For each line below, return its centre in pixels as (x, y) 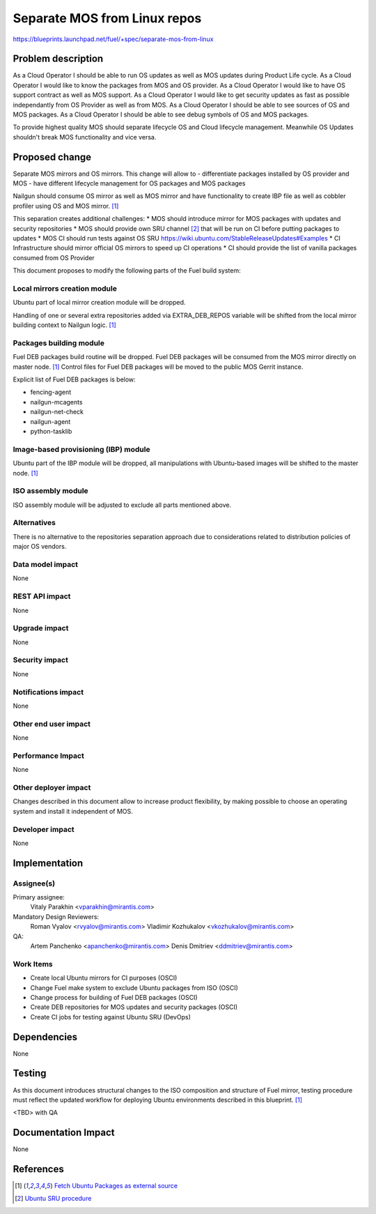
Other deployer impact (52, 787)
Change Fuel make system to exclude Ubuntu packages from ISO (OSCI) (134, 987)
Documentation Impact (64, 1133)
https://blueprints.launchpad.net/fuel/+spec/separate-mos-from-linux (113, 39)
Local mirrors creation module (65, 288)
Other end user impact (52, 724)
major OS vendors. (40, 547)
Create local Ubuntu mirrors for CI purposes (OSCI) (104, 978)
